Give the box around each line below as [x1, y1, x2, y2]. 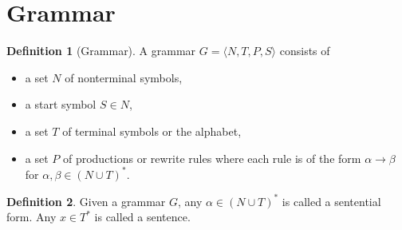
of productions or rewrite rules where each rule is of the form [62, 149, 361, 166]
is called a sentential [282, 192, 381, 209]
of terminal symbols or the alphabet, [62, 122, 242, 139]
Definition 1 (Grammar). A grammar [6, 42, 196, 59]
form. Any [6, 208, 57, 225]
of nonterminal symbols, [65, 69, 183, 85]
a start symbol [25, 96, 97, 113]
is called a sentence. [94, 208, 191, 225]
